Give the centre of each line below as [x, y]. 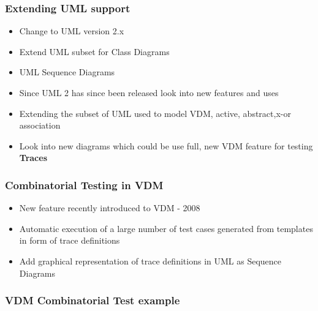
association [40, 125]
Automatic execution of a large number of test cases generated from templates [166, 228]
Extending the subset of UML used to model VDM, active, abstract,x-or [155, 113]
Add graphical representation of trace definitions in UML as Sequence [150, 260]
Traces [33, 158]
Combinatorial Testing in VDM [84, 185]
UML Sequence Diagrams [67, 72]
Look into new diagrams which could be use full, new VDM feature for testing [166, 145]
